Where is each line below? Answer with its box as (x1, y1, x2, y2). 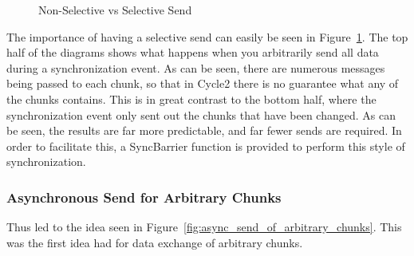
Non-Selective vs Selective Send (38, 2, 192, 18)
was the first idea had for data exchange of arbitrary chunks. (6, 234, 303, 250)
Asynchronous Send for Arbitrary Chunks (6, 187, 282, 207)
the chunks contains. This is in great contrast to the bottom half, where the (6, 90, 377, 107)
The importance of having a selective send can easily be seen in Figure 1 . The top (6, 28, 408, 45)
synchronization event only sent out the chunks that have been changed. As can (6, 106, 396, 123)
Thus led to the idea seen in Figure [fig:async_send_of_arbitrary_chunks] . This (6, 219, 402, 235)
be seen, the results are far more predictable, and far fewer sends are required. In (6, 122, 402, 139)
